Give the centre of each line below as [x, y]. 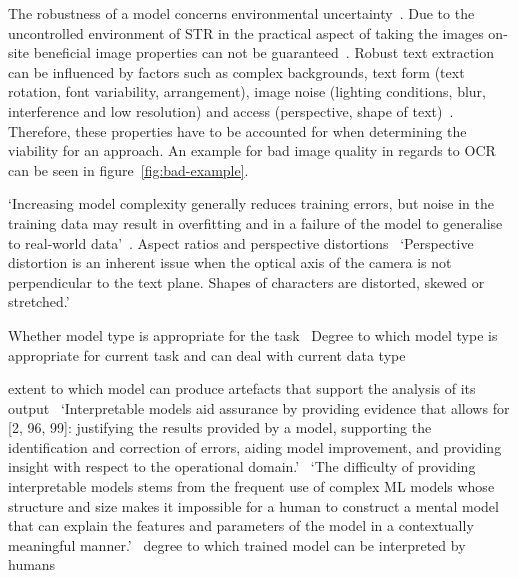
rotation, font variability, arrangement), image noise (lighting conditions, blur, [247, 91]
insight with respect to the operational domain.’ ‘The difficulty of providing [242, 466]
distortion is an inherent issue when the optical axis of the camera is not [230, 262]
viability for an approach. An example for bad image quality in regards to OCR [252, 150]
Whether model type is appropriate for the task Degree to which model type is [253, 334]
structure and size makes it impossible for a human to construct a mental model [253, 505]
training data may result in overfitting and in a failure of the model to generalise [255, 222]
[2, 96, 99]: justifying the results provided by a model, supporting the [220, 427]
